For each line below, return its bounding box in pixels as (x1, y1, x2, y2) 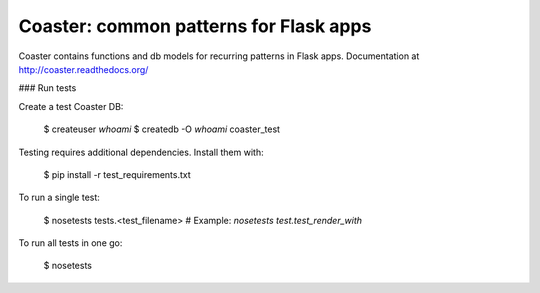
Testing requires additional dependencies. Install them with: (18, 146, 264, 158)
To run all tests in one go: (18, 237, 123, 249)
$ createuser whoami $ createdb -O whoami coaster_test (43, 123, 280, 135)
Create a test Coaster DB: (18, 100, 124, 112)
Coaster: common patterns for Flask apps (18, 15, 372, 37)
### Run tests (18, 82, 77, 94)
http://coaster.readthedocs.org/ (18, 63, 149, 75)
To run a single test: (18, 191, 100, 204)
